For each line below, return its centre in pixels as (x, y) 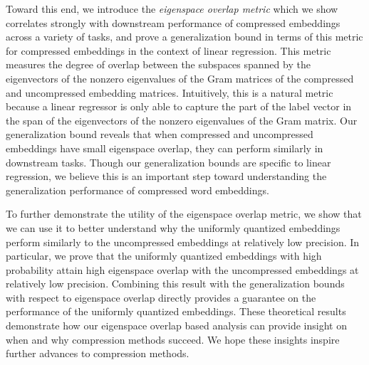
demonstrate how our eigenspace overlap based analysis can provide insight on (176, 326)
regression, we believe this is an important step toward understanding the (166, 176)
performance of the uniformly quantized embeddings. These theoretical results (176, 311)
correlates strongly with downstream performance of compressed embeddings (173, 22)
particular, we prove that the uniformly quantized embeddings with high (164, 256)
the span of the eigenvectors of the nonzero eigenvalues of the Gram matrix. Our (182, 120)
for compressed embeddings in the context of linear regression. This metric (168, 50)
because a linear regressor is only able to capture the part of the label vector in (179, 106)
